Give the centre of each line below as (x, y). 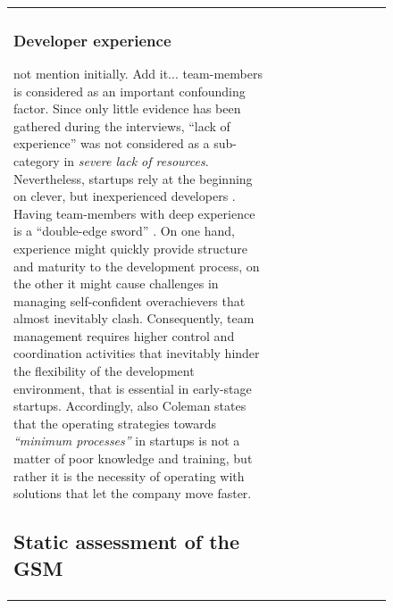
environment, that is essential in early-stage (133, 388)
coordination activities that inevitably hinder (137, 353)
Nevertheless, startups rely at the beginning (133, 178)
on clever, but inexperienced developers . (125, 196)
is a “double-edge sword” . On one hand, (124, 231)
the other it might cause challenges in (116, 283)
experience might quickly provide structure (130, 248)
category (37, 160)
